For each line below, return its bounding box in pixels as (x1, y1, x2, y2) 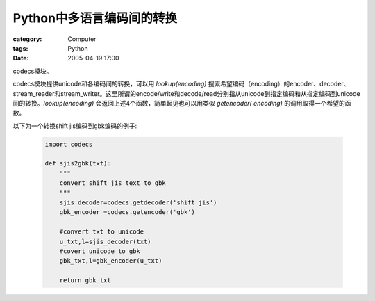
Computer (67, 35, 97, 43)
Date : (12, 54, 29, 63)
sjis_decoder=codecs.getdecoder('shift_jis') (59, 199, 217, 206)
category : (12, 35, 42, 43)
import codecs (44, 140, 93, 148)
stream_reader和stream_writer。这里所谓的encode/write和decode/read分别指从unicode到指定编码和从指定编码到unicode (12, 89, 360, 97)
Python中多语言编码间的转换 (12, 10, 177, 26)
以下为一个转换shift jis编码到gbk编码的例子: (12, 122, 137, 130)
